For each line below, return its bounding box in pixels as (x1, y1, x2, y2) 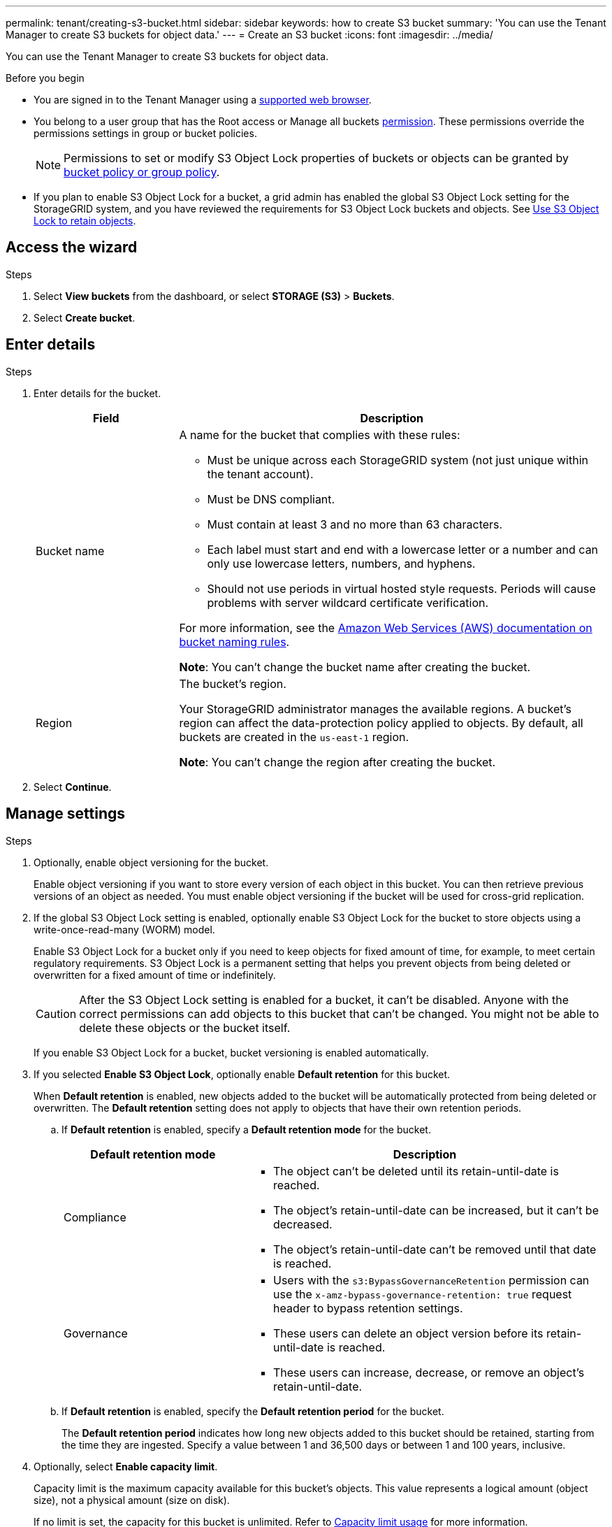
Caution (36, 1006, 77, 1021)
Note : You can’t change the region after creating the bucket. (179, 754, 496, 769)
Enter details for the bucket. (34, 387, 161, 399)
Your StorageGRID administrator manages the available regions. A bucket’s (179, 701, 571, 716)
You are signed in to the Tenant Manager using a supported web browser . (34, 94, 372, 106)
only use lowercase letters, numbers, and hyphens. (207, 556, 476, 571)
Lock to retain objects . (34, 215, 136, 227)
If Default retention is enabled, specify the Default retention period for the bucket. (61, 1405, 444, 1417)
